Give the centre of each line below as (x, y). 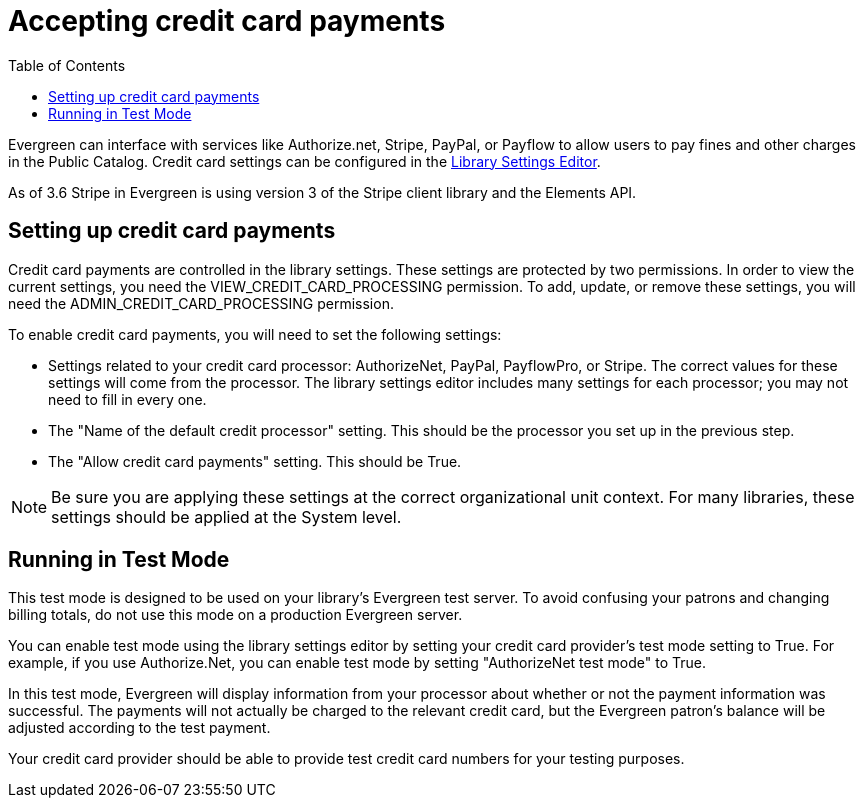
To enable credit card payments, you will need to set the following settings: (255, 334)
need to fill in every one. (127, 399)
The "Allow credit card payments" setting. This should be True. (255, 461)
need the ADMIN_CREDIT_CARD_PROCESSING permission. (201, 303)
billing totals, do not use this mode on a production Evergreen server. (235, 615)
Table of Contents (67, 65)
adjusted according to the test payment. (139, 728)
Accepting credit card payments (227, 21)
